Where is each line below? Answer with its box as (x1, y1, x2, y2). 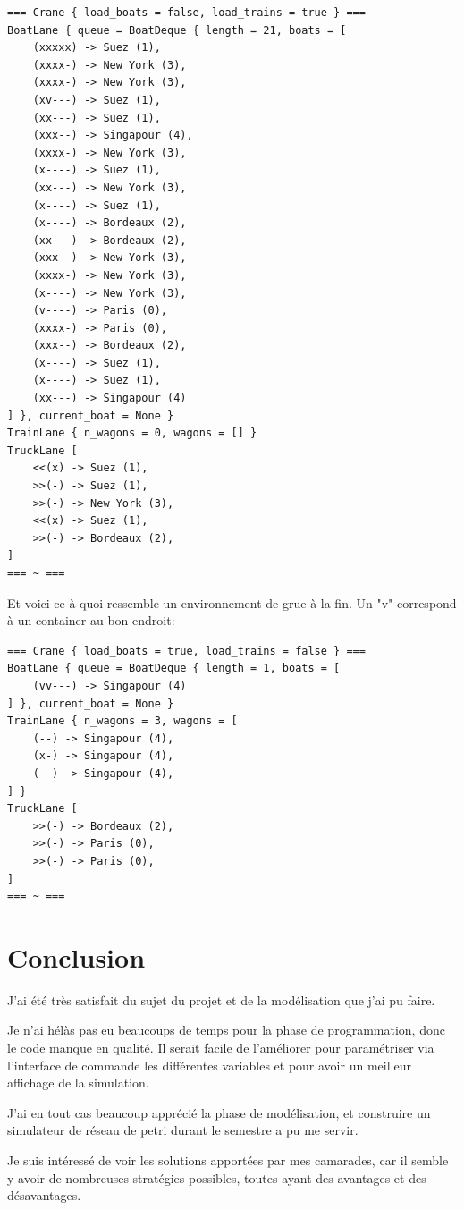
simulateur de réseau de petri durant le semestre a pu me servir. (7, 1121, 359, 1139)
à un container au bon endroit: (7, 611, 175, 630)
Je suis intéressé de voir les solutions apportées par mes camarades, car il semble (7, 1150, 449, 1169)
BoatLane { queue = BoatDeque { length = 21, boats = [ (7, 23, 347, 37)
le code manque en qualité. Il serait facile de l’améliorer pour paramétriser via (7, 1038, 434, 1056)
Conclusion (7, 938, 146, 975)
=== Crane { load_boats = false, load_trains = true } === (7, 6, 366, 19)
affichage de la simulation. (7, 1073, 149, 1092)
